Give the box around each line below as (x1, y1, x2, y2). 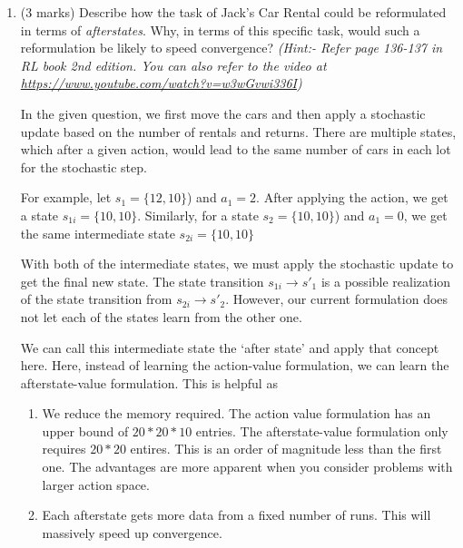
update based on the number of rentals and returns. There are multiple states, (20, 122, 457, 141)
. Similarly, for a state (137, 205, 259, 224)
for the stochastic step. (20, 157, 147, 176)
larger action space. (42, 475, 150, 494)
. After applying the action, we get (256, 188, 448, 207)
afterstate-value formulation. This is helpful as (20, 373, 278, 392)
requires (42, 439, 86, 458)
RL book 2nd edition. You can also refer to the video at (20, 55, 327, 74)
